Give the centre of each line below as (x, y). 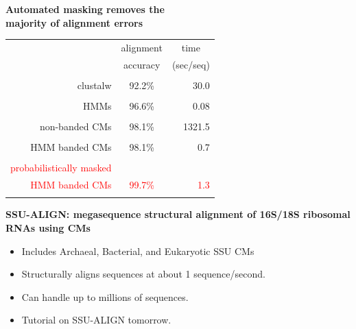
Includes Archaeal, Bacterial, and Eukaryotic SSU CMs (138, 251)
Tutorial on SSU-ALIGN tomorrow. (96, 320)
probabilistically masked (61, 168)
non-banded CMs (75, 126)
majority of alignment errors (74, 22)
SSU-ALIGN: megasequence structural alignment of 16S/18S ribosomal (178, 214)
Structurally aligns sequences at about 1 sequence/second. (143, 274)
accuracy (142, 64)
